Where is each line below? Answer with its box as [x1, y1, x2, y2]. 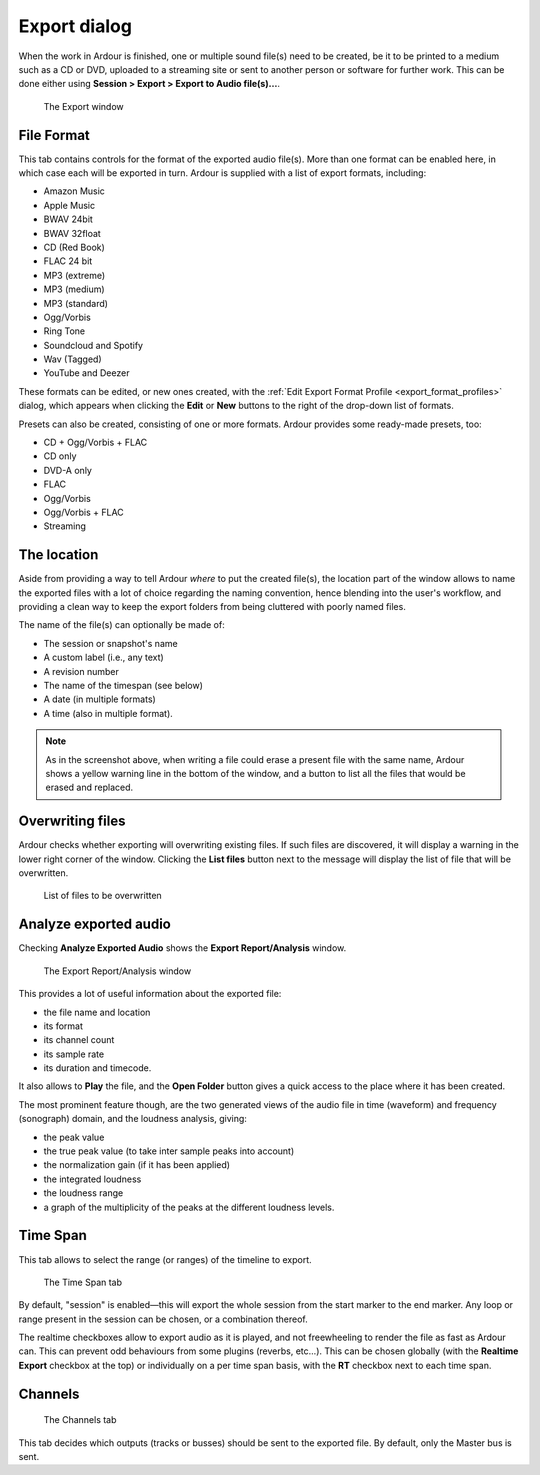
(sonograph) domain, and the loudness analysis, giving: [18, 1113, 247, 1125]
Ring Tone [43, 325, 85, 337]
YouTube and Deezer [43, 367, 130, 379]
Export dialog [18, 15, 132, 37]
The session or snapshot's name [43, 637, 179, 649]
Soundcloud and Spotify [43, 339, 144, 351]
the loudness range [43, 1187, 124, 1199]
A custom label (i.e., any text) [43, 651, 164, 664]
